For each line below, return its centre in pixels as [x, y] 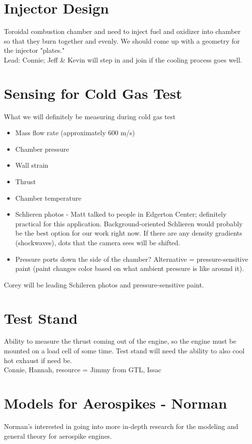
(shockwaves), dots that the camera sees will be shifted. [98, 242]
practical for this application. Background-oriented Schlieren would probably [129, 223]
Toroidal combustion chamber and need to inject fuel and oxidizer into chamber [122, 31]
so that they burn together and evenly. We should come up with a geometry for [122, 40]
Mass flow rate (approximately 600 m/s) [75, 133]
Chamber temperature [48, 198]
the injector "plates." [34, 50]
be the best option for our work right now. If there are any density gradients [129, 233]
